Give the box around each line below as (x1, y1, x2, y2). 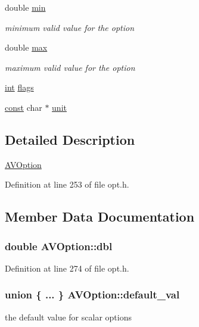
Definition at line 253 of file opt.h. (5, 178, 129, 191)
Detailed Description (5, 130, 135, 148)
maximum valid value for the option (5, 61, 135, 73)
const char (5, 101, 42, 113)
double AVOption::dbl (5, 238, 113, 253)
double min (5, 1, 46, 13)
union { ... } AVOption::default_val (5, 287, 180, 302)
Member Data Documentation (5, 207, 195, 226)
